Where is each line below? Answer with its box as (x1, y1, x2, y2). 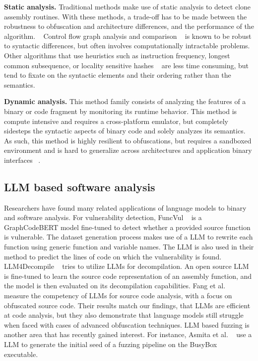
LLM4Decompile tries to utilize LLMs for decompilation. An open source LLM (4, 261, 249, 271)
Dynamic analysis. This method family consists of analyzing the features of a (4, 96, 246, 107)
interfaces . (4, 154, 41, 165)
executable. (4, 349, 38, 359)
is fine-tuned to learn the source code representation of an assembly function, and (4, 270, 252, 281)
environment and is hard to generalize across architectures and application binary (4, 145, 252, 155)
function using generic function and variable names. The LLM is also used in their (4, 241, 254, 252)
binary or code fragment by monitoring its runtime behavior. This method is (4, 106, 237, 116)
